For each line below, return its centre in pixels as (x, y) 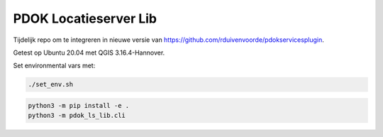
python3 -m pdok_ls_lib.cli (77, 116)
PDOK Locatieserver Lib (85, 18)
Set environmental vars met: (54, 66)
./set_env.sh (51, 84)
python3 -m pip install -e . (79, 105)
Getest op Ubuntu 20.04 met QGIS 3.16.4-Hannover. (89, 53)
